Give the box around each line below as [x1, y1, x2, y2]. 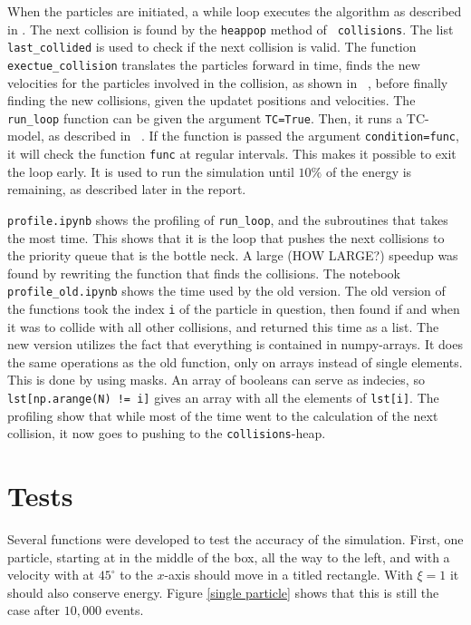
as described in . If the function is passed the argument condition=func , [48, 126, 459, 145]
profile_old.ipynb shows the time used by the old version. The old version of [7, 281, 446, 300]
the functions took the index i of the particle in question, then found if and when [7, 299, 460, 317]
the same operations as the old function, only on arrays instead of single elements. [7, 352, 463, 371]
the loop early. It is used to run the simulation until [7, 161, 294, 181]
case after [7, 601, 61, 620]
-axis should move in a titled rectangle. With [164, 565, 413, 584]
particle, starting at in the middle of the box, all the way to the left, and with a [7, 547, 450, 566]
